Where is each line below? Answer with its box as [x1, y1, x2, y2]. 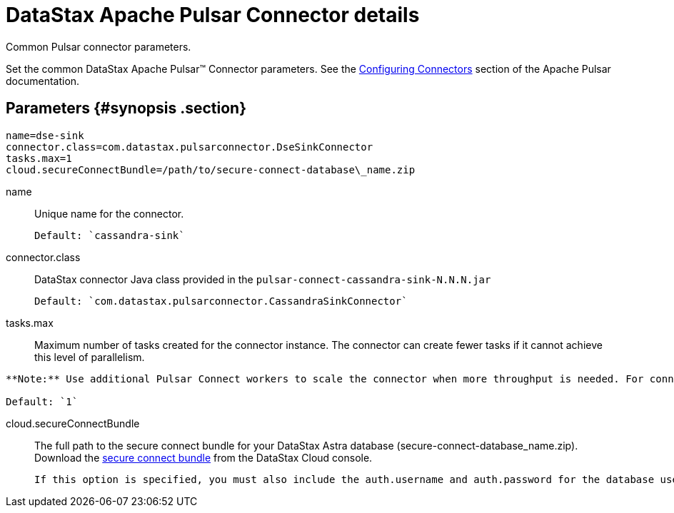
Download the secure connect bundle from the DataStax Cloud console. [34, 451, 373, 464]
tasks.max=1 [6, 152, 72, 164]
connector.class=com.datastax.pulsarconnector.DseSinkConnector [6, 141, 373, 153]
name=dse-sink [6, 129, 84, 141]
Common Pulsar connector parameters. [6, 40, 191, 53]
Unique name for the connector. [34, 207, 184, 220]
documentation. [6, 74, 80, 87]
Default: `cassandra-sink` [34, 229, 185, 241]
